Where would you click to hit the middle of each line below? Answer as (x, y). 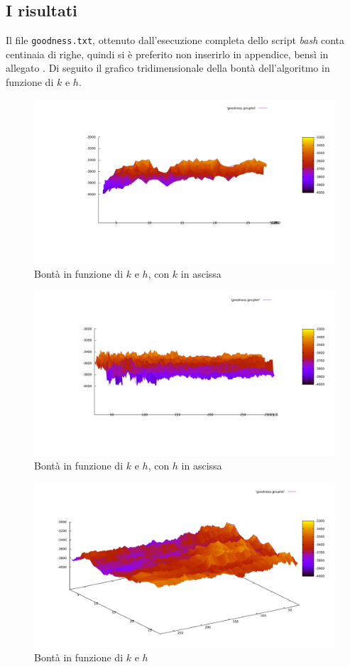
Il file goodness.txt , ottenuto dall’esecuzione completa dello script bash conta (175, 40)
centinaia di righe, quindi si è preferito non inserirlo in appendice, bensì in (167, 54)
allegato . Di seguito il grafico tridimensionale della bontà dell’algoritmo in (168, 68)
